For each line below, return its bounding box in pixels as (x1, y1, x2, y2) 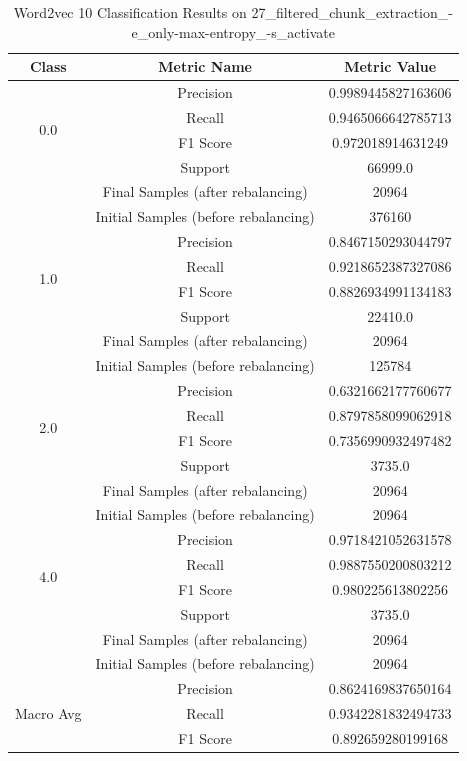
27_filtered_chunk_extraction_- (251, 2, 453, 22)
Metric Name (158, 56, 252, 77)
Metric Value (344, 56, 437, 77)
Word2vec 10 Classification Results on (13, 2, 247, 22)
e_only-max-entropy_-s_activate (131, 21, 336, 42)
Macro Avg (15, 703, 82, 724)
